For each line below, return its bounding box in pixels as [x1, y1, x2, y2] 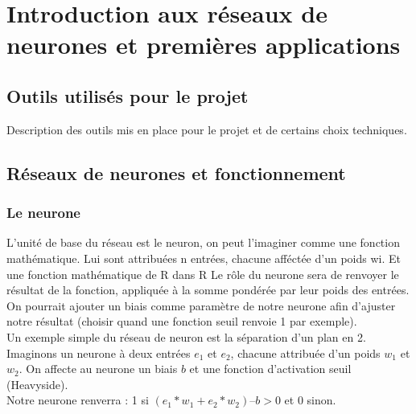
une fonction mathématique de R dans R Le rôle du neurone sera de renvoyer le [6, 265, 399, 282]
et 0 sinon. [284, 391, 336, 408]
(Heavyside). [6, 375, 68, 392]
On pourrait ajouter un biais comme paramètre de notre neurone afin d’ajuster [6, 297, 396, 314]
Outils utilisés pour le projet [6, 83, 249, 108]
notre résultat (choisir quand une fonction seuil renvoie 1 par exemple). [6, 313, 357, 330]
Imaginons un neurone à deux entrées [6, 344, 191, 361]
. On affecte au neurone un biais [19, 360, 178, 377]
